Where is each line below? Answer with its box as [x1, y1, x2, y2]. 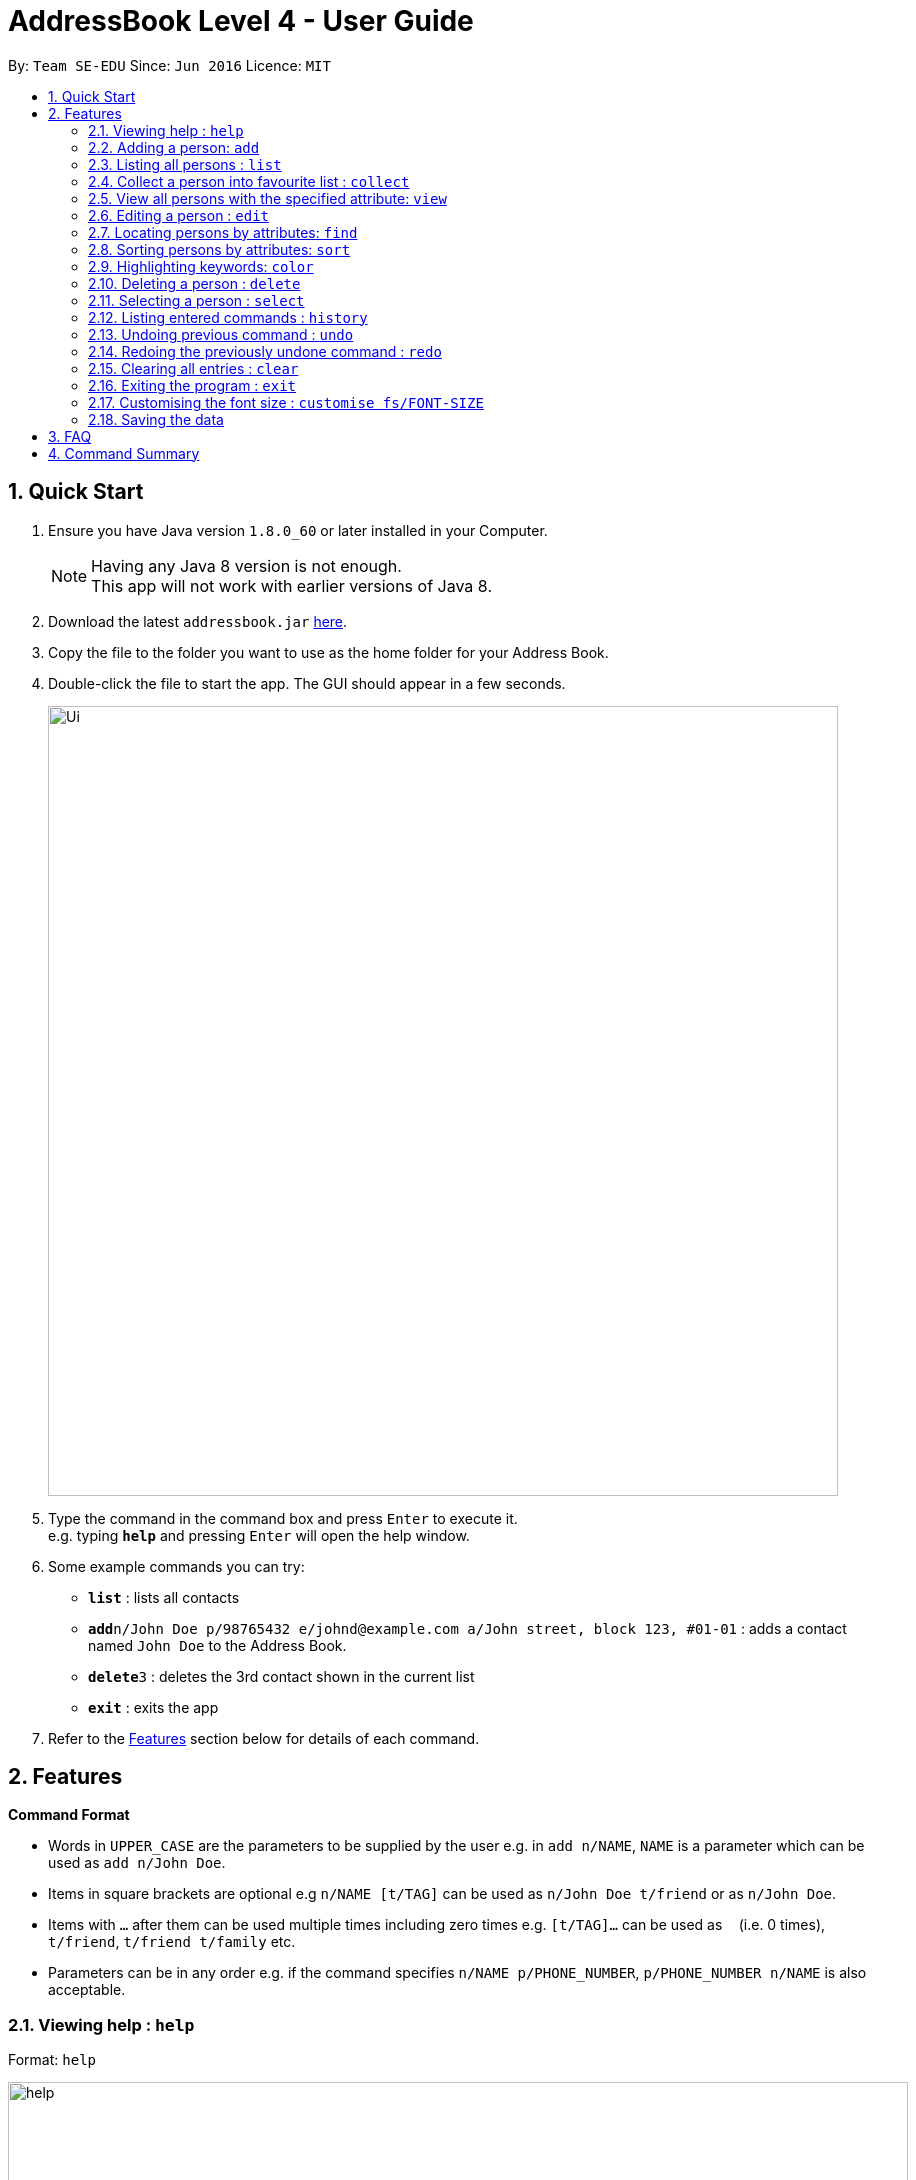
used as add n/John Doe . [48, 1854, 226, 1872]
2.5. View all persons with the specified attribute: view [88, 189, 447, 207]
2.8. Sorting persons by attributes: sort [88, 240, 351, 258]
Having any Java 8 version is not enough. [91, 555, 402, 576]
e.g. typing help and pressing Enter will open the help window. [48, 1526, 470, 1544]
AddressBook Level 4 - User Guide [8, 4, 474, 38]
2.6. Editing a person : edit [88, 206, 270, 224]
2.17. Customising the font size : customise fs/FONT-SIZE [88, 393, 484, 411]
